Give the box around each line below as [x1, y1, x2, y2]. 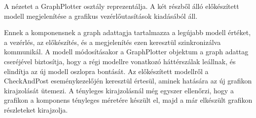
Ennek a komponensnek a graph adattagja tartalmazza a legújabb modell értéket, [4, 27, 251, 38]
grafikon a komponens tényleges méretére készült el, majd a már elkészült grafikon [4, 95, 253, 105]
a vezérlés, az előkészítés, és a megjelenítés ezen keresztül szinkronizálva [4, 37, 221, 47]
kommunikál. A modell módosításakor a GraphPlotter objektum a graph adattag [4, 46, 249, 57]
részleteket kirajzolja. [4, 104, 68, 115]
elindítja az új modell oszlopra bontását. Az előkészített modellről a [4, 66, 209, 76]
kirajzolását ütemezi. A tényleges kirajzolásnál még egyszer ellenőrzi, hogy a [4, 85, 234, 95]
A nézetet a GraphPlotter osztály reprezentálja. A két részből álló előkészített [4, 1, 239, 11]
